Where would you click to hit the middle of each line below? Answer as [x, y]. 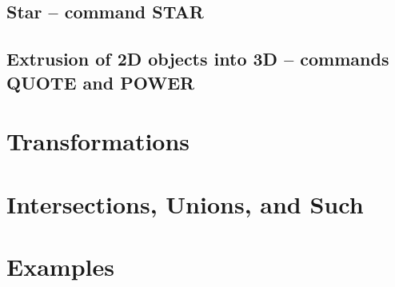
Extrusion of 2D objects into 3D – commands [198, 59]
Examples [60, 266]
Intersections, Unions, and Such [185, 203]
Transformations [98, 141]
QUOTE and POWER [101, 82]
